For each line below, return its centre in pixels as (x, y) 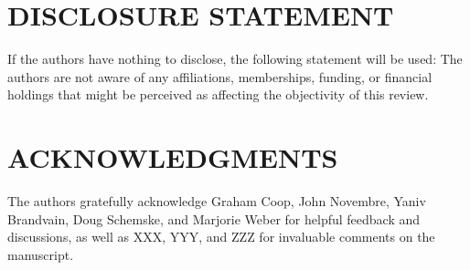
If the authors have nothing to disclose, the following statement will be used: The (235, 59)
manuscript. (41, 254)
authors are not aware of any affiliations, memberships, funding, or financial (220, 76)
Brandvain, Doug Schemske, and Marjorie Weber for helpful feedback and (214, 218)
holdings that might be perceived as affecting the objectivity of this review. (218, 94)
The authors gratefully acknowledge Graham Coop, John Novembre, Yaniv (217, 201)
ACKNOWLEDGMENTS (173, 157)
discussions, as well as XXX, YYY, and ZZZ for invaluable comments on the (221, 237)
